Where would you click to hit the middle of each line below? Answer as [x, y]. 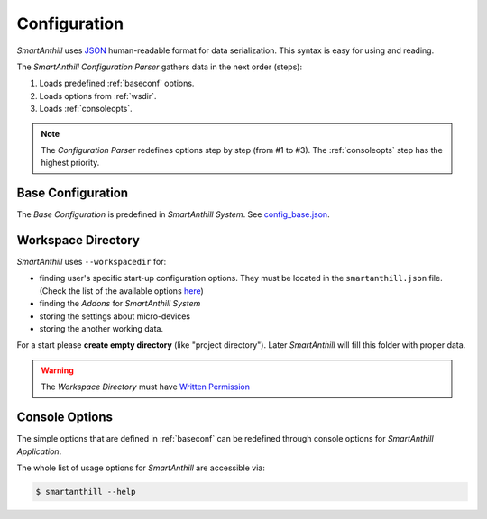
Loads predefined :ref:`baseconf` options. [117, 83]
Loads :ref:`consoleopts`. [86, 109]
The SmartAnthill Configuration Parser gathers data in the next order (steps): [159, 67]
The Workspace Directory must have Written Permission [146, 387]
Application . [39, 451]
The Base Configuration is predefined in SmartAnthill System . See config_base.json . [173, 214]
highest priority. [70, 163]
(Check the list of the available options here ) [122, 291]
